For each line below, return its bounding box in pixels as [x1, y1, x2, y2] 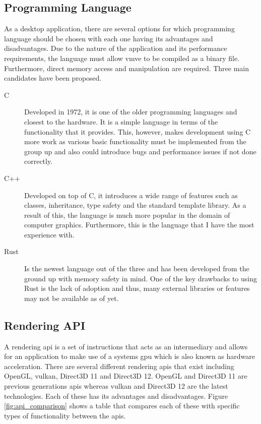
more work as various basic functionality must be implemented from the [24, 136, 246, 147]
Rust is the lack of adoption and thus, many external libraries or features [24, 283, 250, 293]
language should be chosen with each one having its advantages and [4, 33, 213, 43]
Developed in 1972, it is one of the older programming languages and [24, 106, 237, 117]
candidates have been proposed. [4, 73, 102, 83]
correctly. [24, 156, 53, 166]
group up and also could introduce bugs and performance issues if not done [24, 146, 256, 156]
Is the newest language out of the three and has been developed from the [24, 263, 249, 274]
